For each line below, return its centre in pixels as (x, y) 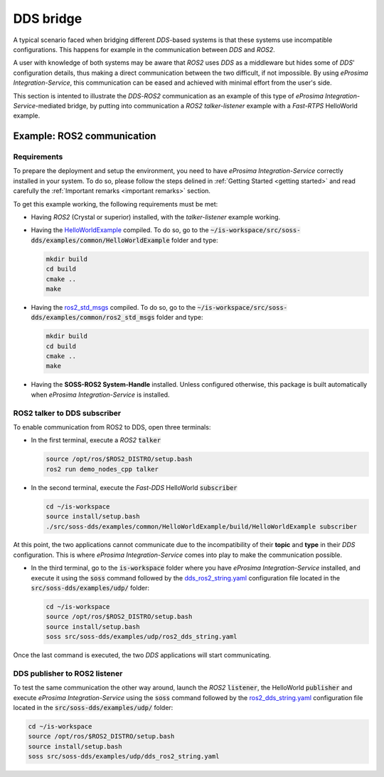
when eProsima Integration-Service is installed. (100, 395)
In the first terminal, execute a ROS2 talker (96, 440)
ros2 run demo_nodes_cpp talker (102, 469)
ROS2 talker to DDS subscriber (67, 413)
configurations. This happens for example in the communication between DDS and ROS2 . (144, 49)
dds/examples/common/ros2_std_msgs (93, 318)
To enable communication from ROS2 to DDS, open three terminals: (112, 427)
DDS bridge (48, 19)
